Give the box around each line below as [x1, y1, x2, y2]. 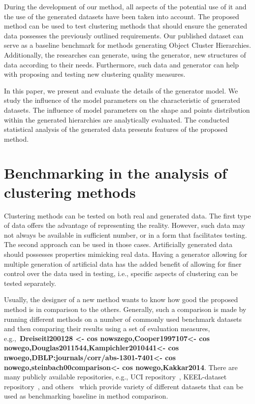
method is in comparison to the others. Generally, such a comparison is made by [4, 304, 247, 314]
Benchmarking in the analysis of [4, 162, 227, 183]
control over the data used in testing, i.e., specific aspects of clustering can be [4, 268, 238, 279]
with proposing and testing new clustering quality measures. [4, 69, 186, 79]
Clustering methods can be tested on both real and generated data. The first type [4, 210, 251, 220]
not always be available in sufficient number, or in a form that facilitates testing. [4, 229, 247, 240]
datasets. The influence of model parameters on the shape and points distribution [4, 104, 250, 115]
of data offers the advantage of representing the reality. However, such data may [4, 220, 245, 230]
